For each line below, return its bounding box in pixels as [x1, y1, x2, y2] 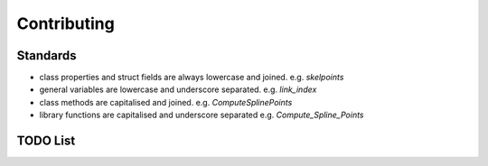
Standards [16, 48, 77, 63]
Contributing [16, 14, 115, 33]
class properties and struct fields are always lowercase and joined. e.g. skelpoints [39, 72, 344, 83]
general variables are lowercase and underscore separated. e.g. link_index [39, 84, 317, 95]
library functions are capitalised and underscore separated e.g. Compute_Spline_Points [39, 109, 364, 121]
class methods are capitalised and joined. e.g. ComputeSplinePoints [39, 97, 293, 107]
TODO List [16, 134, 76, 149]
